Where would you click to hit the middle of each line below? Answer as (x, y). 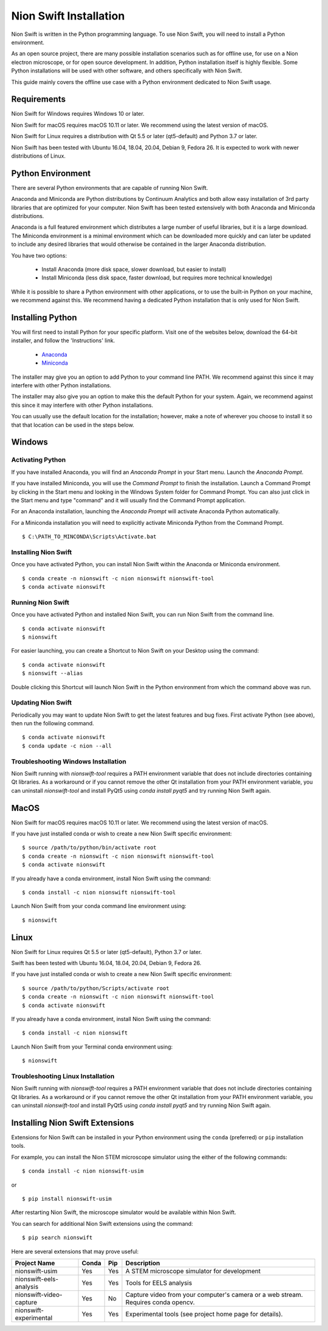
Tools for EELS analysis (159, 1283)
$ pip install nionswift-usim (67, 1199)
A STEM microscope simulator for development (193, 1271)
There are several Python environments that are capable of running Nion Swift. (110, 188)
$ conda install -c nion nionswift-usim (83, 1171)
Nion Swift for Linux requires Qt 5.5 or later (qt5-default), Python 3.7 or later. (107, 952)
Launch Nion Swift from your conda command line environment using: (99, 906)
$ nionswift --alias (53, 673)
